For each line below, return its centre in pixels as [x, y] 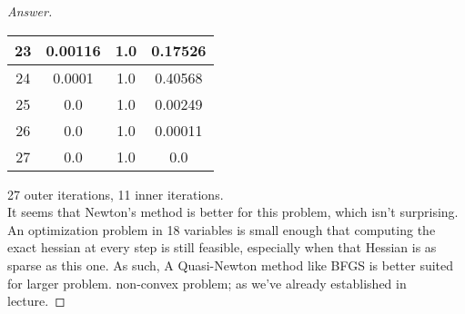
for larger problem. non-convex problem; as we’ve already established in [207, 283]
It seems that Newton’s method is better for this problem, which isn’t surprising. [233, 212]
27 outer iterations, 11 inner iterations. [116, 194]
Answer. [30, 11]
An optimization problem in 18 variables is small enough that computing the [222, 229]
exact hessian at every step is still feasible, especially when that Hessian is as [222, 247]
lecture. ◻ [36, 301]
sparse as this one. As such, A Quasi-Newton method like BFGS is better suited [231, 265]
